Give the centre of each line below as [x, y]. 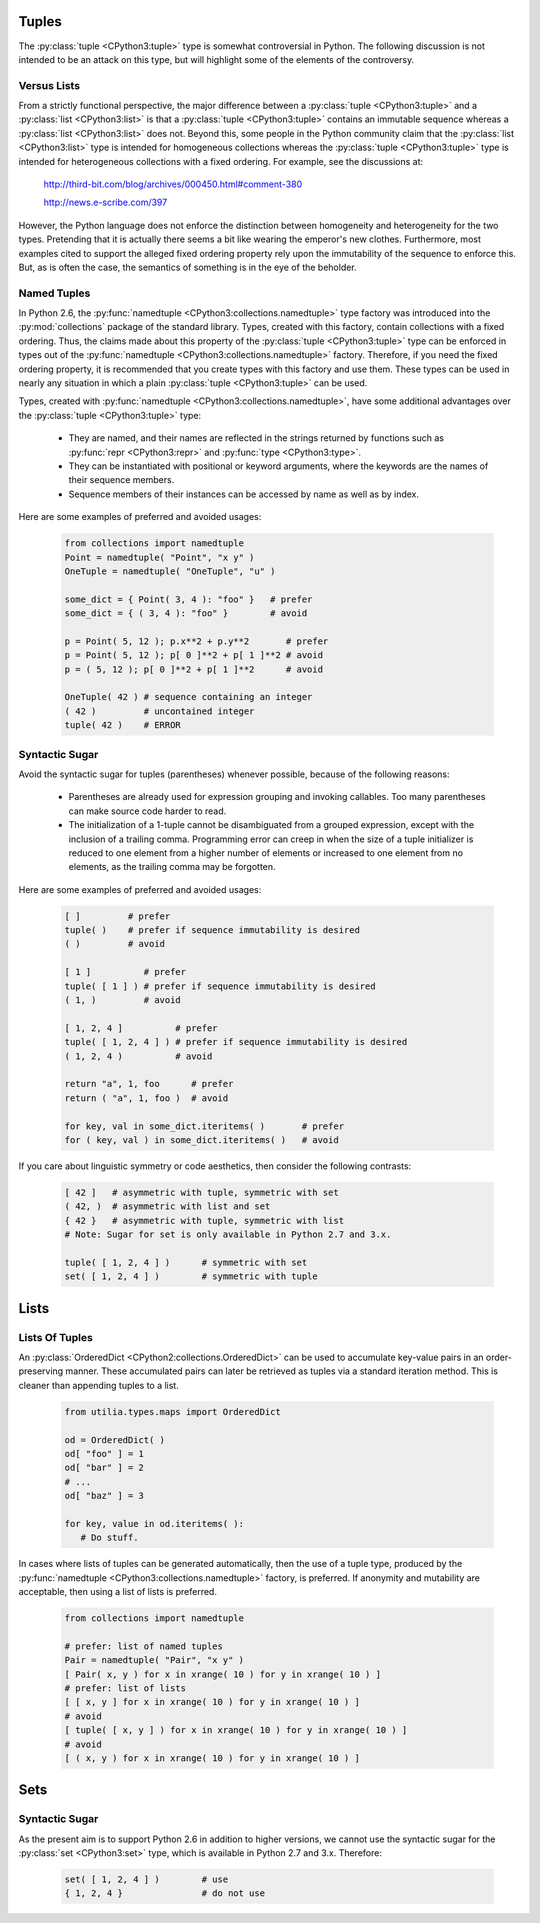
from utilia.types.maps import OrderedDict [173, 1411]
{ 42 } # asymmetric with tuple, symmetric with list [204, 1220]
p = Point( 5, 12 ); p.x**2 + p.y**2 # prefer [196, 641]
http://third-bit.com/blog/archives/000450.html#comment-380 [173, 184]
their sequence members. [121, 480]
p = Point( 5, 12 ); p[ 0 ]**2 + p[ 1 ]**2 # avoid [194, 655]
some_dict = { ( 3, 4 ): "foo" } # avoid [186, 613]
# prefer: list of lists [125, 1688]
